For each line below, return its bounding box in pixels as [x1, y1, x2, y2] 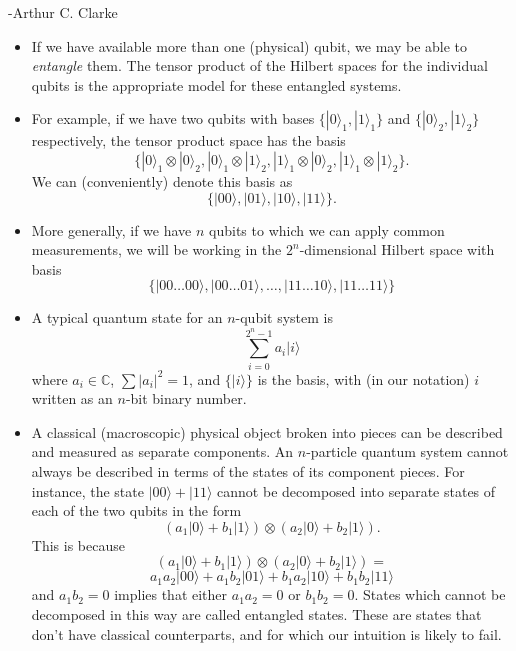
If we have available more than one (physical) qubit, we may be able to [31, 35, 468, 56]
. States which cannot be [354, 584, 506, 605]
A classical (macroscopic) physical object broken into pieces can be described [31, 421, 503, 442]
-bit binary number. [125, 388, 247, 409]
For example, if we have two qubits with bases [31, 108, 315, 129]
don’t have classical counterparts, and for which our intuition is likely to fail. [31, 623, 502, 644]
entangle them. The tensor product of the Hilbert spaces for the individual [31, 55, 488, 76]
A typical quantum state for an [31, 307, 223, 328]
